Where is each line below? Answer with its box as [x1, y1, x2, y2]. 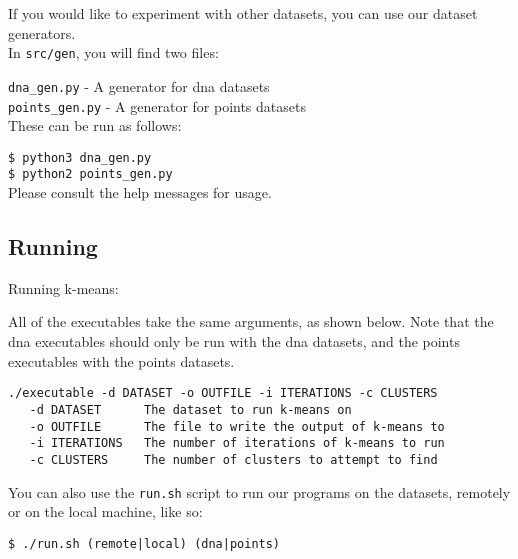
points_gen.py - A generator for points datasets [8, 95, 306, 116]
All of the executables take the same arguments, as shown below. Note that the [8, 311, 494, 332]
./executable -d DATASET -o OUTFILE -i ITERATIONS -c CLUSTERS [8, 386, 438, 401]
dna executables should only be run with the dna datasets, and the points [8, 331, 460, 352]
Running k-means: [8, 277, 119, 298]
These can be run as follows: [8, 115, 182, 136]
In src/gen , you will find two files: [8, 42, 219, 63]
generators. [8, 22, 76, 43]
